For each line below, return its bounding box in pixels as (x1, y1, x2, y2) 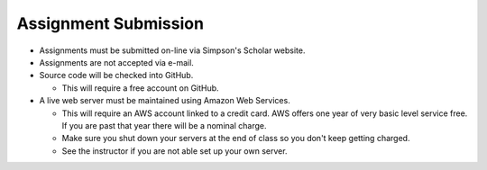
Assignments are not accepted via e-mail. (39, 57, 194, 67)
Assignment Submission (16, 13, 205, 33)
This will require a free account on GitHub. (61, 82, 220, 94)
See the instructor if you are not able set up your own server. (61, 145, 288, 157)
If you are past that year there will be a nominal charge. (61, 120, 267, 130)
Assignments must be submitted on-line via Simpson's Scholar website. (39, 45, 306, 56)
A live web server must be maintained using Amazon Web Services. (39, 95, 290, 106)
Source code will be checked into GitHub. (39, 70, 194, 81)
